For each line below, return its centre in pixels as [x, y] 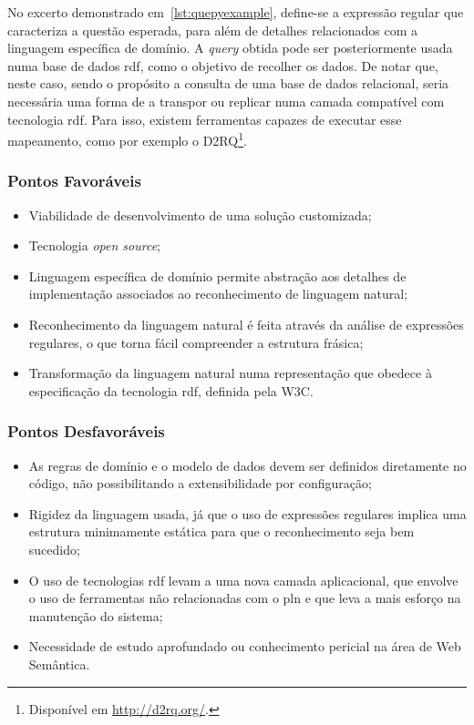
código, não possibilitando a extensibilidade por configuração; [200, 483]
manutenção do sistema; [96, 615]
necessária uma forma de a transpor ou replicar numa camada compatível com [226, 101]
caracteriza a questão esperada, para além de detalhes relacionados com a [213, 30]
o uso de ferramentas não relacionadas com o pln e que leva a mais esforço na [245, 598]
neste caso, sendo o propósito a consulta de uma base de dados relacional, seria [228, 83]
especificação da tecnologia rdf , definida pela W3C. [171, 390]
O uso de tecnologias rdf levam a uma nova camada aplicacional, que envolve [243, 580]
